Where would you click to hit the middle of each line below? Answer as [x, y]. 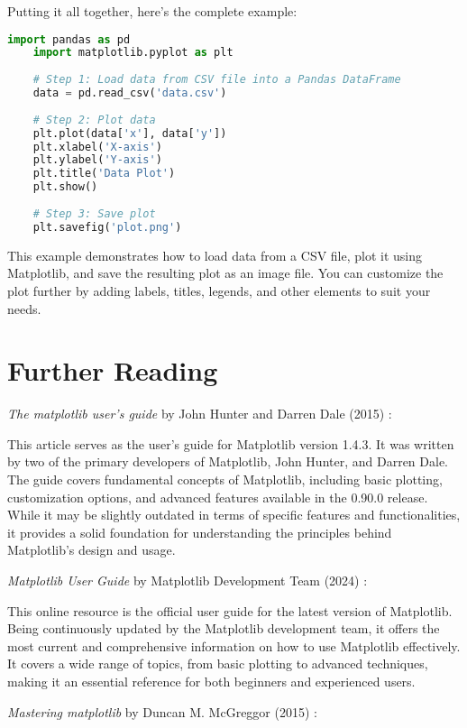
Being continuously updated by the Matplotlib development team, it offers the [224, 628]
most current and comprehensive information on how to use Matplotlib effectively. [234, 645]
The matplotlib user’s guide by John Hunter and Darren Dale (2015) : [200, 414]
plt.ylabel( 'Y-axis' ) [97, 160]
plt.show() [65, 187]
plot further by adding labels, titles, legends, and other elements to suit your [219, 290]
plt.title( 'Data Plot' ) [104, 174]
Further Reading [113, 370]
